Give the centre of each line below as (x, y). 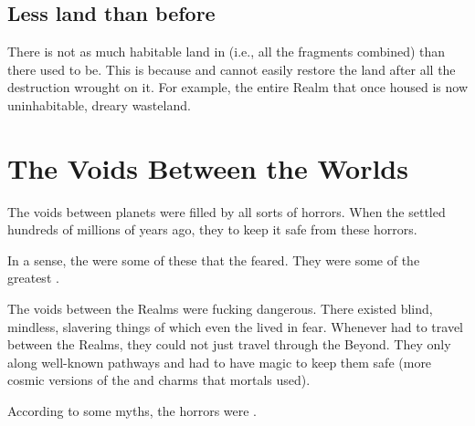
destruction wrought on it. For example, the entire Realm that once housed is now (237, 87)
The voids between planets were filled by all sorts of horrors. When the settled (227, 211)
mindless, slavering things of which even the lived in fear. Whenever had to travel (236, 326)
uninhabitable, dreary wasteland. (99, 104)
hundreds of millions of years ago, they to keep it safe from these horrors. (212, 229)
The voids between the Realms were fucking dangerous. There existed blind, (220, 309)
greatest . (33, 278)
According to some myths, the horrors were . (132, 411)
